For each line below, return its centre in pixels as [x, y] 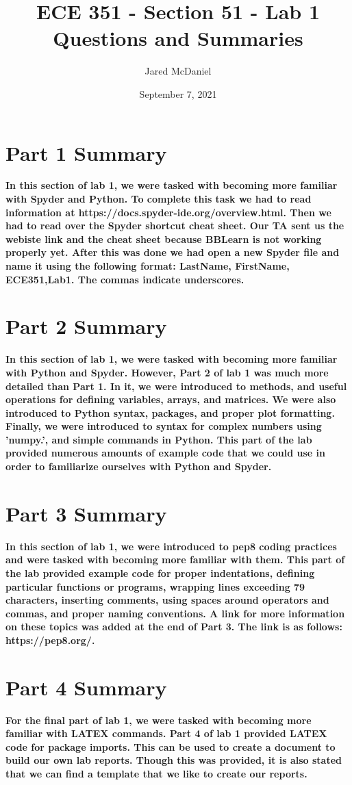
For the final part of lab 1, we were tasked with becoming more [159, 720]
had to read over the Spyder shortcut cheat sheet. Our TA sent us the [175, 226]
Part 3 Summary [86, 513]
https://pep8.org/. [50, 640]
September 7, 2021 [178, 93]
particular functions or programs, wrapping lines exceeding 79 [155, 586]
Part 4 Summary [86, 687]
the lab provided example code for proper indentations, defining [160, 572]
